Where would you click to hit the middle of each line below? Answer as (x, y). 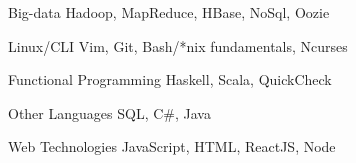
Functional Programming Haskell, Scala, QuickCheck (170, 79)
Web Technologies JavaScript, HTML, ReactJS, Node (172, 146)
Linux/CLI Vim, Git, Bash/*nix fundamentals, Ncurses (178, 45)
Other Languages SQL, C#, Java (109, 112)
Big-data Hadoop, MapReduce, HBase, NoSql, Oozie (169, 12)
